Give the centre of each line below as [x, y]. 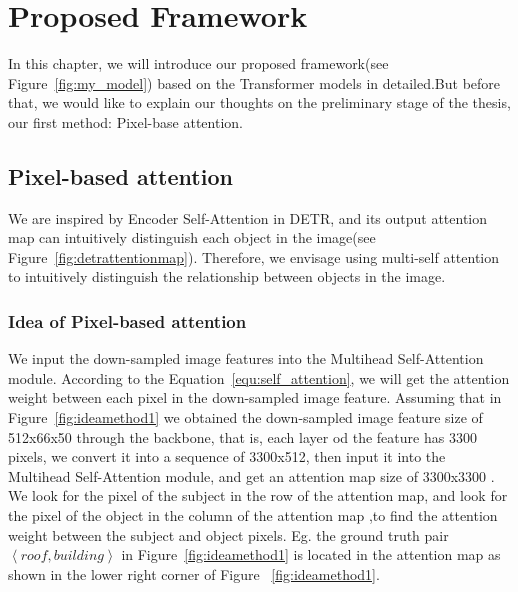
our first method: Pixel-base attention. [125, 121]
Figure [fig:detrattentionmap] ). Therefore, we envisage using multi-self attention [254, 256]
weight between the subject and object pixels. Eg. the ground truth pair [228, 534]
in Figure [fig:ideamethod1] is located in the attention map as [311, 554]
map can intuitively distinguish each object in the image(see [192, 237]
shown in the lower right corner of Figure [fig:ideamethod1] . [194, 573]
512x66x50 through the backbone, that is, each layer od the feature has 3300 [242, 436]
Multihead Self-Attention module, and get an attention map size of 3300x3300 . [251, 475]
